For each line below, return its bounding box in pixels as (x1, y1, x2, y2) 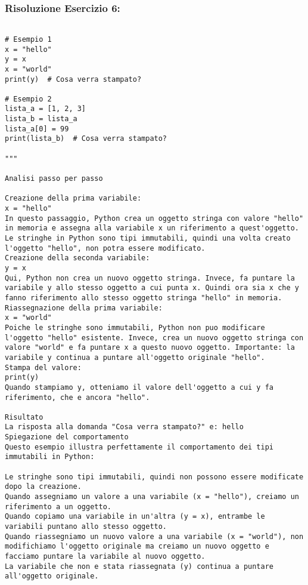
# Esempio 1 (5, 35, 52, 44)
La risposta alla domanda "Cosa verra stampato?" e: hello (5, 423, 244, 432)
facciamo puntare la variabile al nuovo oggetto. (5, 552, 206, 561)
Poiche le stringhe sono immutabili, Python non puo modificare (5, 323, 265, 332)
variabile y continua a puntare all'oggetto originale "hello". (5, 353, 265, 362)
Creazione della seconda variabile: (5, 254, 150, 263)
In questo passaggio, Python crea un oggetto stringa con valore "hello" (5, 214, 304, 223)
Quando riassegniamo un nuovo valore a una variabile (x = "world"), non (5, 532, 304, 541)
